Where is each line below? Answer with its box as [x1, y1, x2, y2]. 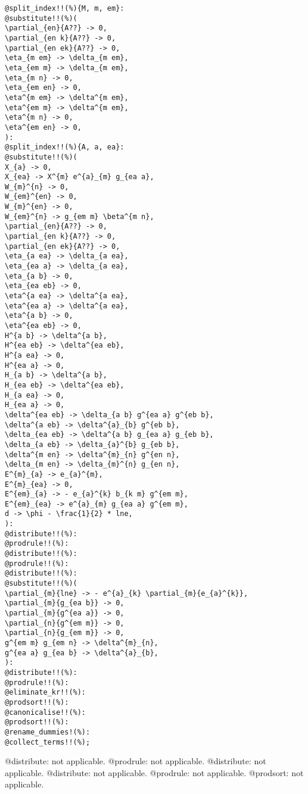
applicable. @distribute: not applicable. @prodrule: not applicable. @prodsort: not [5, 766, 304, 779]
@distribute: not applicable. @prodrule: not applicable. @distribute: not [5, 755, 266, 767]
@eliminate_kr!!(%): [5, 688, 86, 697]
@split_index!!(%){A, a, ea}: [5, 143, 125, 152]
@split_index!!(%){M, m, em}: [5, 4, 125, 12]
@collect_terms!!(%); [5, 737, 91, 746]
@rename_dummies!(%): [5, 727, 91, 736]
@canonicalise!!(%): [5, 708, 86, 717]
